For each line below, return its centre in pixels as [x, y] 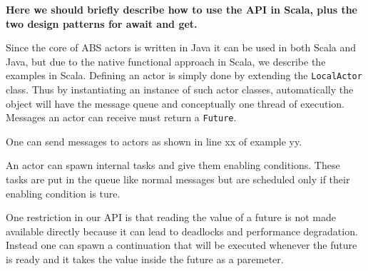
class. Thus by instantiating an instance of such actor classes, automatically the [180, 90]
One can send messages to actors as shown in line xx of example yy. [154, 141]
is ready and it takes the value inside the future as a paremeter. [145, 259]
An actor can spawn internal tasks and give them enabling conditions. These [173, 165]
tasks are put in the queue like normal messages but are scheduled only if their [178, 179]
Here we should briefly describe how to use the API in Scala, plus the [182, 9]
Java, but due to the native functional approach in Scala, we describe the [166, 61]
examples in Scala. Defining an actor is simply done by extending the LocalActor [184, 75]
